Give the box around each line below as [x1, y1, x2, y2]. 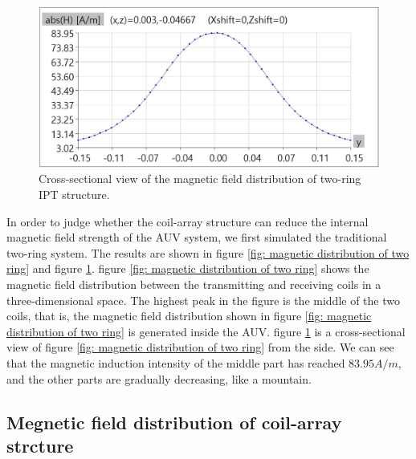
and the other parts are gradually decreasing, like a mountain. [6, 370, 312, 387]
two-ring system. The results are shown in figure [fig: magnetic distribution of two [6, 244, 410, 261]
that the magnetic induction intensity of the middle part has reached [6, 354, 345, 371]
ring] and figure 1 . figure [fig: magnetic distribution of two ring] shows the [6, 260, 369, 277]
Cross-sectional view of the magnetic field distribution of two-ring [39, 170, 361, 187]
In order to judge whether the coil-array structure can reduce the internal [6, 213, 369, 229]
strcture [6, 433, 74, 457]
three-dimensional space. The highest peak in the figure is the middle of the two [6, 291, 400, 308]
